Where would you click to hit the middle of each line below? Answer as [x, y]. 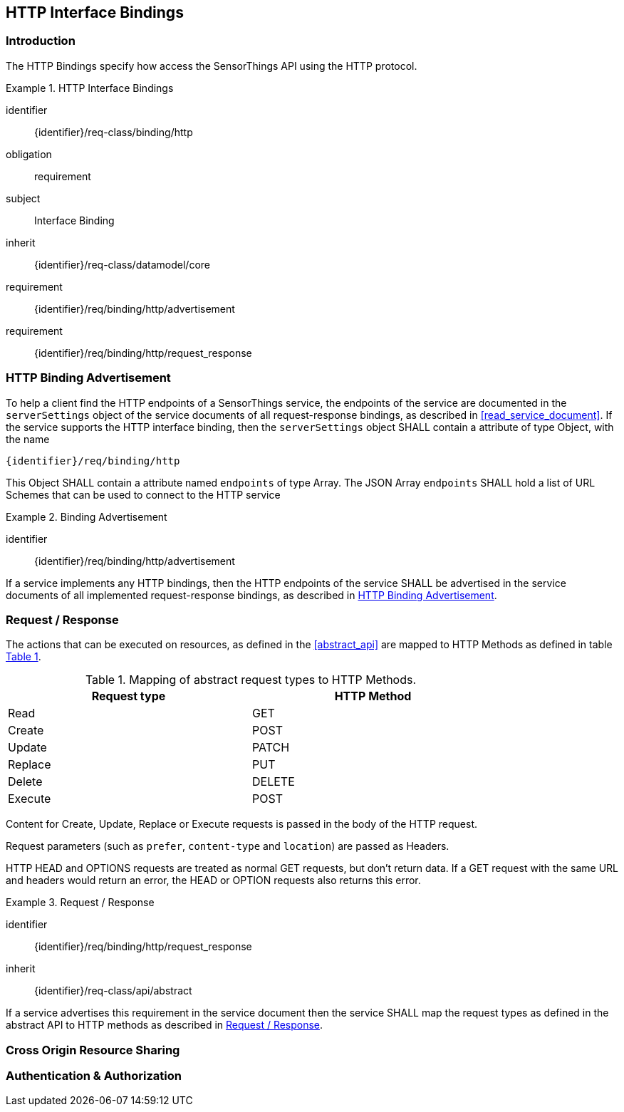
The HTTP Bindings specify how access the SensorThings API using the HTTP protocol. [212, 66]
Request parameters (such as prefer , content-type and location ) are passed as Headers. [228, 846]
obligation [29, 154]
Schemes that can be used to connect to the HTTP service [143, 494]
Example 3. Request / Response [80, 903]
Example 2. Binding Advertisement [87, 516]
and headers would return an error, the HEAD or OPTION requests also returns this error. [213, 880]
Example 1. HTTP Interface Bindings [90, 88]
